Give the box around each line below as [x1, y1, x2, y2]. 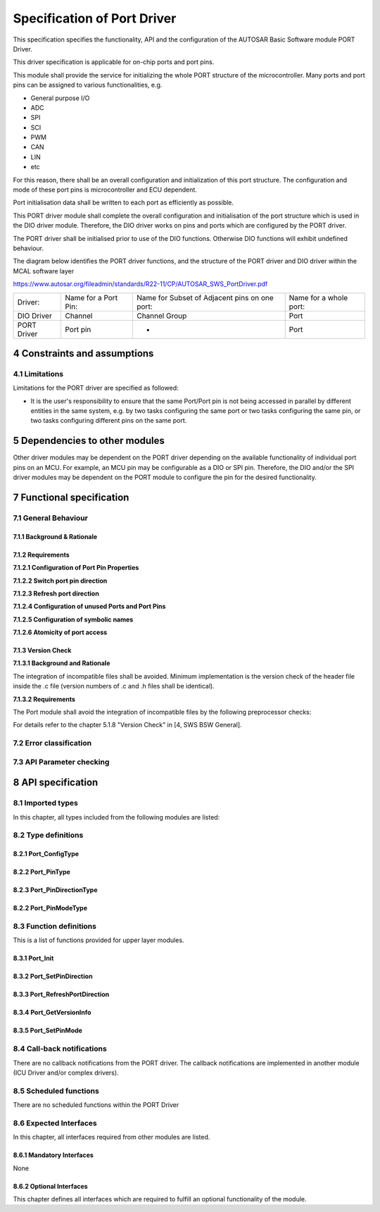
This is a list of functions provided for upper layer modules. [13, 936, 184, 944]
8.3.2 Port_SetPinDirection [13, 972, 93, 981]
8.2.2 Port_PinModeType [13, 904, 88, 913]
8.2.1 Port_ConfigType [13, 850, 80, 858]
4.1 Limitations [13, 369, 63, 378]
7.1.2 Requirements [13, 550, 70, 559]
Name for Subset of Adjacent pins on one [136, 292, 274, 302]
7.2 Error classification [13, 738, 91, 748]
